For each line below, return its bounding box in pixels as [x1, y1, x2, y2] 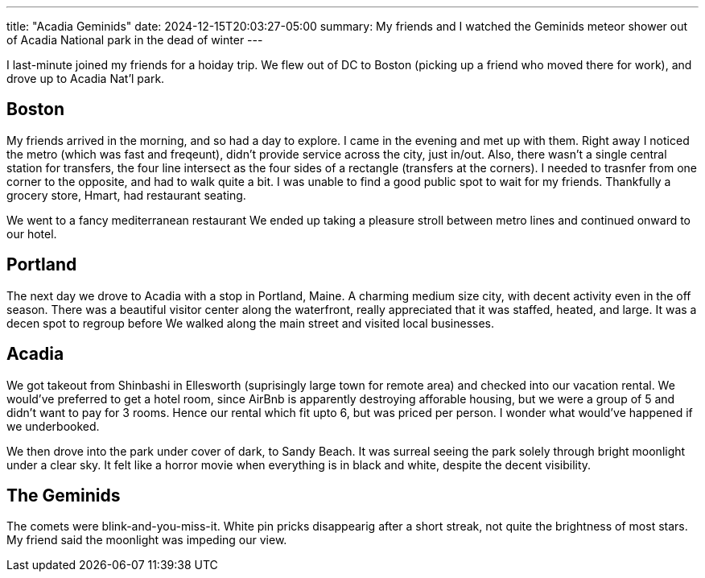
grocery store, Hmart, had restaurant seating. [6, 188, 246, 202]
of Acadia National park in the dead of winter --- [6, 33, 263, 47]
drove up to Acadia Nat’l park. [6, 72, 165, 85]
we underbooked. [6, 419, 100, 433]
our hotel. [6, 226, 57, 241]
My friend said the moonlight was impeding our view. [6, 533, 287, 547]
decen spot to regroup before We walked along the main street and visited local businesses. [6, 316, 495, 330]
